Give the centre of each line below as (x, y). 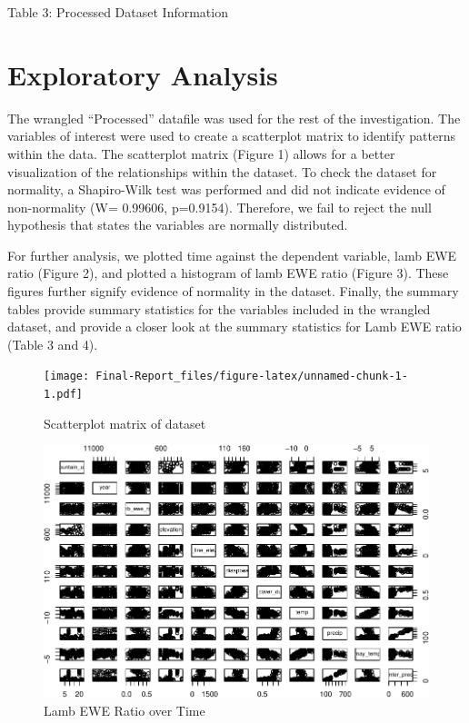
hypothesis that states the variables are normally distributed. (178, 225)
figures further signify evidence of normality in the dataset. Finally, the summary (233, 291)
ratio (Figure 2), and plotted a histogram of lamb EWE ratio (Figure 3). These (228, 273)
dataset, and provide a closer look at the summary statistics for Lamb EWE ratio (234, 327)
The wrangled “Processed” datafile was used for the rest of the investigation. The (234, 118)
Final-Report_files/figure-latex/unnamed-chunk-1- (252, 376)
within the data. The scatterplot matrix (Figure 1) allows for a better (201, 153)
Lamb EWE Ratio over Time (125, 710)
